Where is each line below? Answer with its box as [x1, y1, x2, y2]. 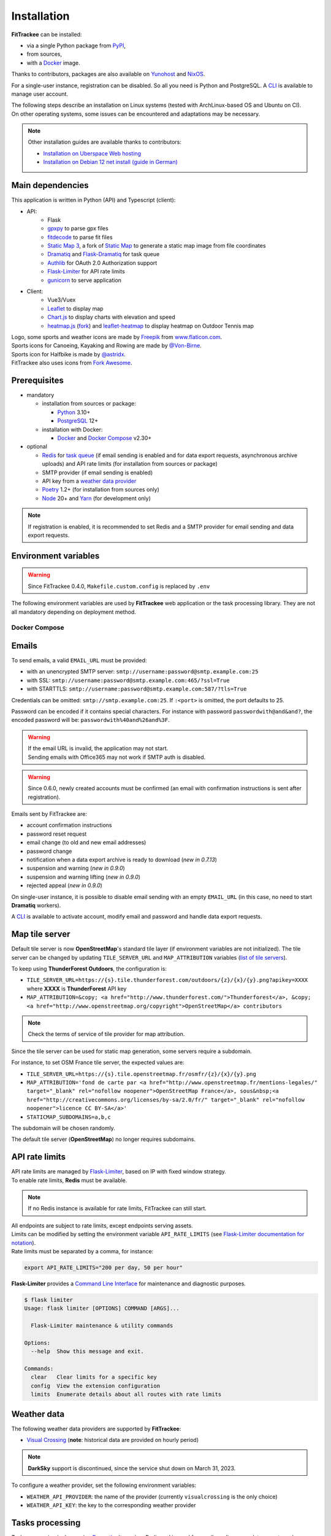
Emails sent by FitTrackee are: [11, 810, 87, 818]
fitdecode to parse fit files [47, 233, 113, 241]
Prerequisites [11, 375, 64, 385]
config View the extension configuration [31, 1382, 161, 1389]
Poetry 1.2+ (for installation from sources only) [42, 486, 159, 493]
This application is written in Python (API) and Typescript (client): [11, 197, 176, 204]
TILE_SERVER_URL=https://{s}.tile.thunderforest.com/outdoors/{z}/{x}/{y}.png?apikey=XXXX [26, 977, 308, 984]
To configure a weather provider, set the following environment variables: [11, 1481, 197, 1489]
